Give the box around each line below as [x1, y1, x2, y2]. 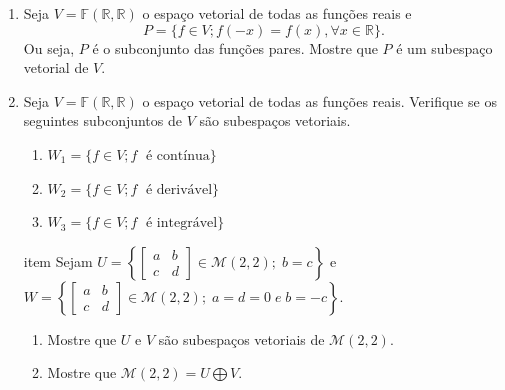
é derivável [145, 182, 213, 197]
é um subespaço [396, 37, 493, 58]
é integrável [145, 216, 218, 231]
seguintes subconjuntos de [23, 110, 182, 131]
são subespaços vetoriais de [158, 328, 325, 349]
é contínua [145, 148, 210, 163]
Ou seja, [23, 37, 75, 58]
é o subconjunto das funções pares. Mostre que [92, 37, 378, 58]
